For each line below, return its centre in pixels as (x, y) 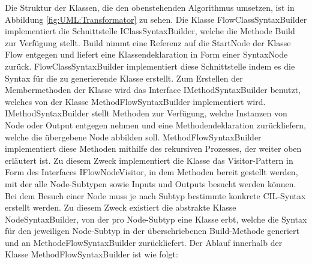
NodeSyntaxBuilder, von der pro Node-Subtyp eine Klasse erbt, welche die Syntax (156, 219)
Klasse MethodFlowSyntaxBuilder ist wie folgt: (91, 254)
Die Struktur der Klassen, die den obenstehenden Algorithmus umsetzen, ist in (150, 7)
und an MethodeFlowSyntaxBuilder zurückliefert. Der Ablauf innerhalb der (144, 242)
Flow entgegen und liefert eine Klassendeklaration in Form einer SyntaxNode (146, 54)
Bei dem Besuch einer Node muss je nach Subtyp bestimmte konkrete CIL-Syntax (155, 195)
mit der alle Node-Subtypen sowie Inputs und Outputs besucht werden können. (151, 183)
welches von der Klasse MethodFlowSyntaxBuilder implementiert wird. (135, 101)
